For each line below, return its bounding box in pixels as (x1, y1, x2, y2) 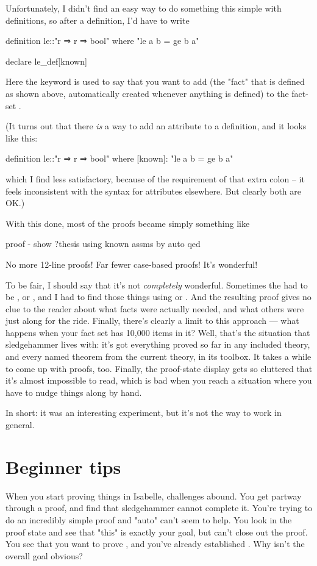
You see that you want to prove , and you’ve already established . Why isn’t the (5, 537, 305, 550)
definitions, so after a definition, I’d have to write (5, 13, 190, 26)
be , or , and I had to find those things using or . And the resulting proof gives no (5, 290, 312, 303)
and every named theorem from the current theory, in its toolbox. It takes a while (5, 350, 312, 363)
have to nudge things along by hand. (5, 385, 142, 398)
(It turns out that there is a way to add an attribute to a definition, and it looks (5, 120, 307, 132)
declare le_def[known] (5, 54, 87, 67)
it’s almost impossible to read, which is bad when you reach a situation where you (5, 374, 312, 387)
